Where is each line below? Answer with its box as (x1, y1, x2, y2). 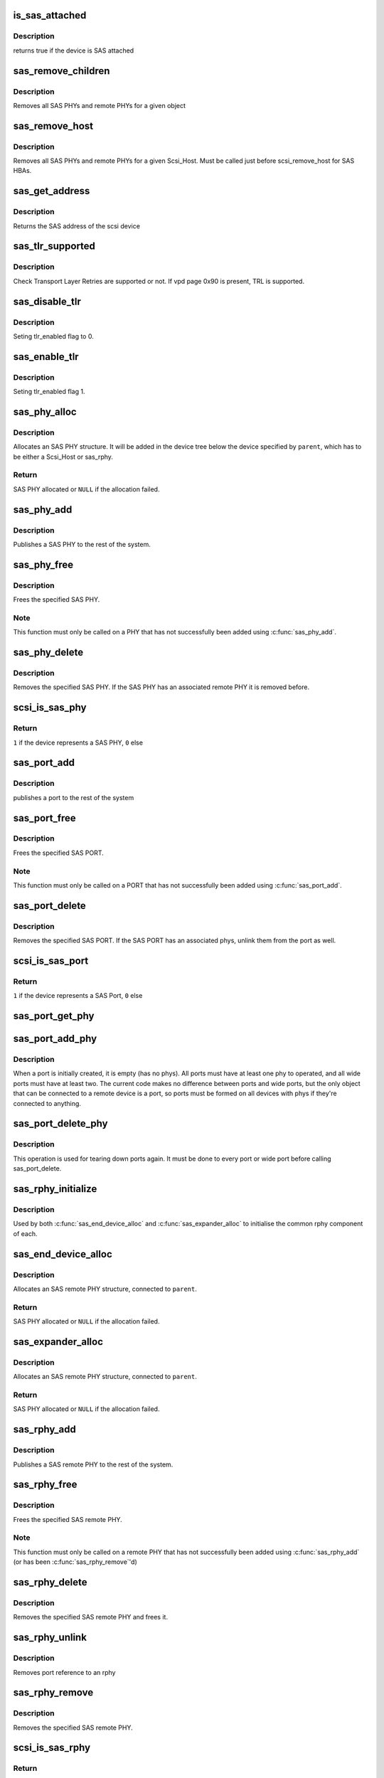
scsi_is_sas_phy (13, 701, 87, 714)
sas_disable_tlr (13, 295, 82, 307)
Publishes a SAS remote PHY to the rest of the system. (13, 1460, 174, 1469)
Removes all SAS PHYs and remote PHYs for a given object (13, 101, 186, 110)
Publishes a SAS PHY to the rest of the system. (13, 540, 151, 548)
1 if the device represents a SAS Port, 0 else (13, 991, 143, 1000)
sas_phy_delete (13, 646, 84, 659)
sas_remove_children (13, 65, 110, 77)
